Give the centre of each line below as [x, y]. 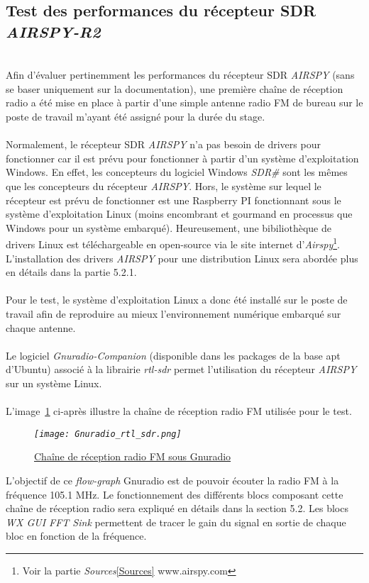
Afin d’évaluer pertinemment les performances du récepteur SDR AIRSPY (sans [180, 75]
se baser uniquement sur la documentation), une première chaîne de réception [175, 88]
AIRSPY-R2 [53, 31]
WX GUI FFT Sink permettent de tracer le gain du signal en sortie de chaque [176, 522]
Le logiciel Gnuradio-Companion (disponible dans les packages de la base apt [173, 355]
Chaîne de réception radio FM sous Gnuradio [133, 456]
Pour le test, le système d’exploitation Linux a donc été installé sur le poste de [177, 300]
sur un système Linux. [54, 383]
